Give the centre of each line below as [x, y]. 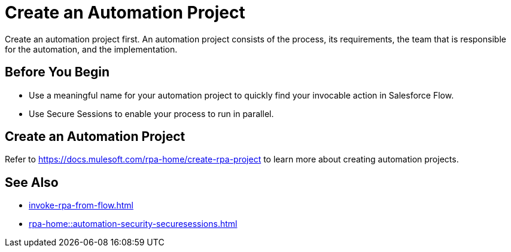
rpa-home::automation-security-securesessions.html [133, 224]
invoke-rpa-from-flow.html [81, 205]
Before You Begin [57, 72]
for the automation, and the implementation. [91, 49]
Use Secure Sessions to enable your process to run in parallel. [151, 113]
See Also [32, 182]
